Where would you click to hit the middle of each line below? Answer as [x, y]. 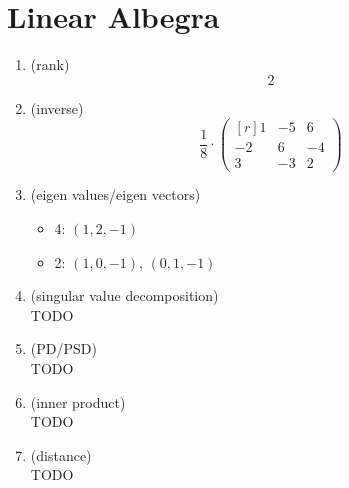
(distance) [61, 454]
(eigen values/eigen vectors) [115, 194]
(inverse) [57, 107]
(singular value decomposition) [124, 295]
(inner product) [78, 401]
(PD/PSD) [63, 348]
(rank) [50, 64]
